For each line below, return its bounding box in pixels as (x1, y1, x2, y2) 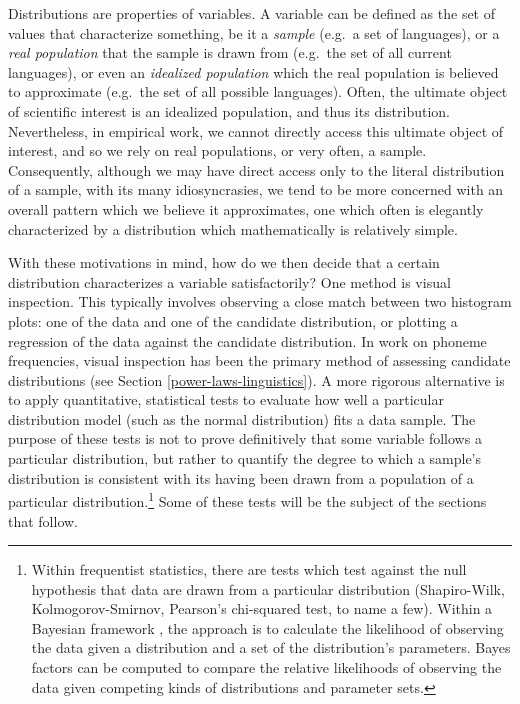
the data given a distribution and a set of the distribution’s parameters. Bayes (31, 637, 511, 658)
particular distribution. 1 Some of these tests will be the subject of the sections (8, 488, 487, 511)
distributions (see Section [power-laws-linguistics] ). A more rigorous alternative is (8, 369, 505, 390)
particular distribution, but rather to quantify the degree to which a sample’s (8, 448, 482, 469)
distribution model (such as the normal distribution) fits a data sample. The (8, 408, 476, 429)
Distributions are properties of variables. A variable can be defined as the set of (8, 3, 496, 23)
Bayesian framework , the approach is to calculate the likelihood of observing (31, 617, 504, 638)
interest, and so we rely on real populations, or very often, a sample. (8, 140, 427, 161)
